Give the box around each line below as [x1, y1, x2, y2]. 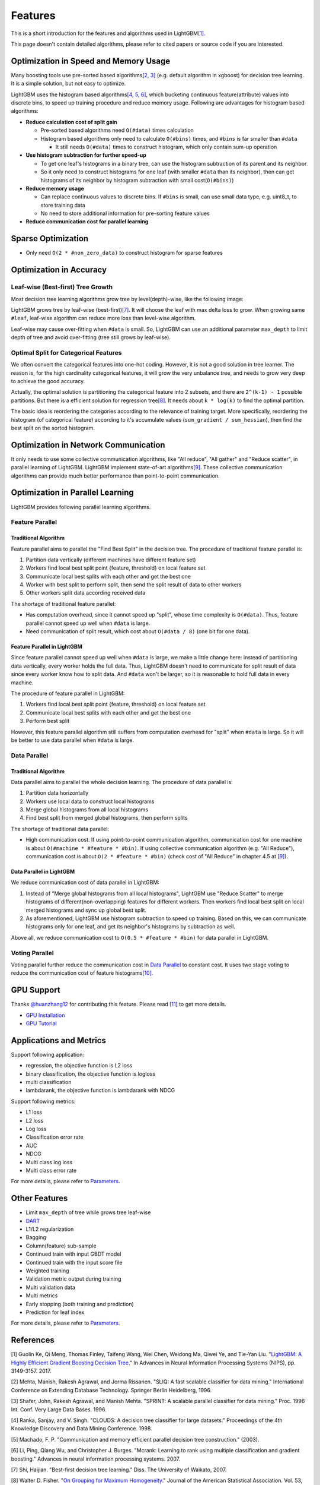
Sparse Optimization [11, 233, 89, 244]
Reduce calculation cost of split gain [25, 118, 118, 125]
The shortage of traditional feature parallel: [11, 600, 116, 607]
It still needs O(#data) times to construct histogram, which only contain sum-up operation [55, 143, 277, 150]
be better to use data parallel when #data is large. [11, 737, 135, 744]
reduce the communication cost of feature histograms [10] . [11, 969, 153, 977]
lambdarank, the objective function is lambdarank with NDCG [25, 1087, 175, 1094]
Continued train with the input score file [25, 1259, 123, 1266]
